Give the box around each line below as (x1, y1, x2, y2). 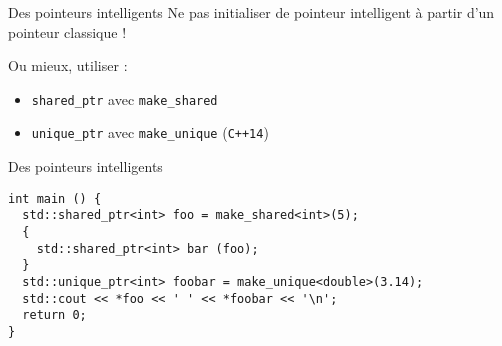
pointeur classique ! (8, 21, 127, 42)
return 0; (22, 308, 87, 323)
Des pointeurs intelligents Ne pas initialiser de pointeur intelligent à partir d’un (8, 2, 495, 22)
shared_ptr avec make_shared (31, 88, 218, 109)
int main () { (8, 191, 102, 206)
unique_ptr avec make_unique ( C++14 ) (31, 122, 269, 143)
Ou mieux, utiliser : (8, 55, 128, 76)
